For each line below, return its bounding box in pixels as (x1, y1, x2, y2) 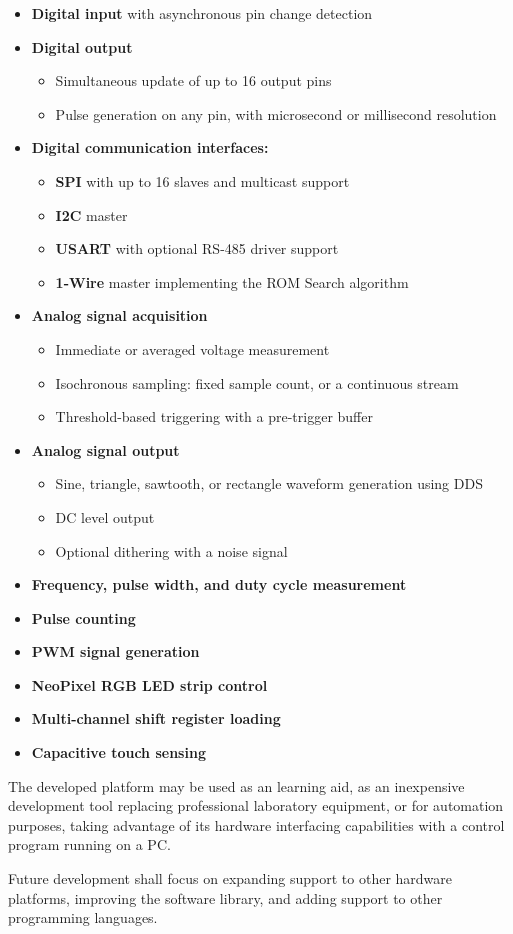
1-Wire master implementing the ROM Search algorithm (55, 271, 409, 292)
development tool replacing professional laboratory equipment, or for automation (8, 795, 504, 816)
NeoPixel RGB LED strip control (31, 674, 268, 695)
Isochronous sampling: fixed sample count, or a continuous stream (55, 372, 459, 393)
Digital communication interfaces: (31, 137, 269, 158)
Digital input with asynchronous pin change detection (31, 3, 373, 23)
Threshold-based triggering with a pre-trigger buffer (55, 406, 373, 427)
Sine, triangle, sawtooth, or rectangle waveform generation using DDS (55, 473, 483, 494)
